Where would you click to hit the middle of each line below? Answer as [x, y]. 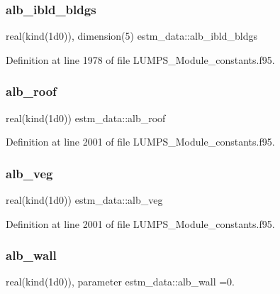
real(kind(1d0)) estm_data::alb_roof [86, 118]
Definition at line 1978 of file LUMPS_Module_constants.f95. [140, 59]
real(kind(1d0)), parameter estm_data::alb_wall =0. [121, 282]
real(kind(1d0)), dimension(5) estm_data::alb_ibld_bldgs [132, 36]
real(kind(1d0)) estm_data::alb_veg [84, 200]
